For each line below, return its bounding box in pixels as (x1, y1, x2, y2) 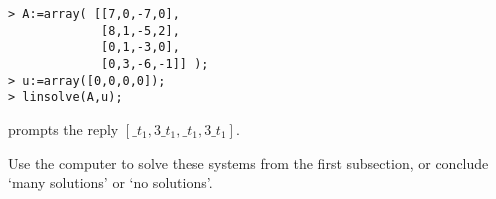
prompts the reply (8, 118, 119, 139)
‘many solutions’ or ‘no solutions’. (8, 172, 213, 193)
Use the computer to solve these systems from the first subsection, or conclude (8, 152, 489, 173)
